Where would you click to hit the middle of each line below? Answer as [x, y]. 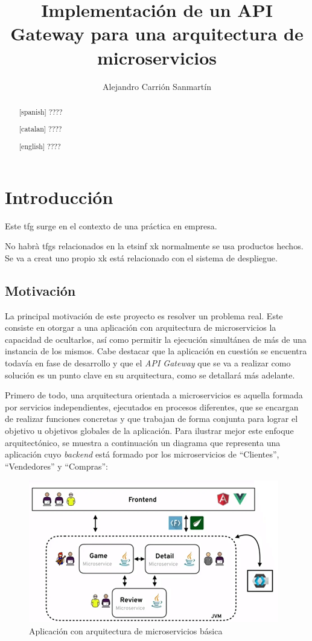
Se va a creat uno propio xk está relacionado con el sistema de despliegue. [141, 257]
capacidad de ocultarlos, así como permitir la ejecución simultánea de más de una [156, 339]
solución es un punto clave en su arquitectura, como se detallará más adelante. [150, 375]
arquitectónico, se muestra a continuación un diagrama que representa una [143, 442]
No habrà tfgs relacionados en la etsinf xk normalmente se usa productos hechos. [154, 246]
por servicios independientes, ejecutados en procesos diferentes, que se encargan [152, 407]
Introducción [59, 196]
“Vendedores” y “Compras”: [56, 466]
